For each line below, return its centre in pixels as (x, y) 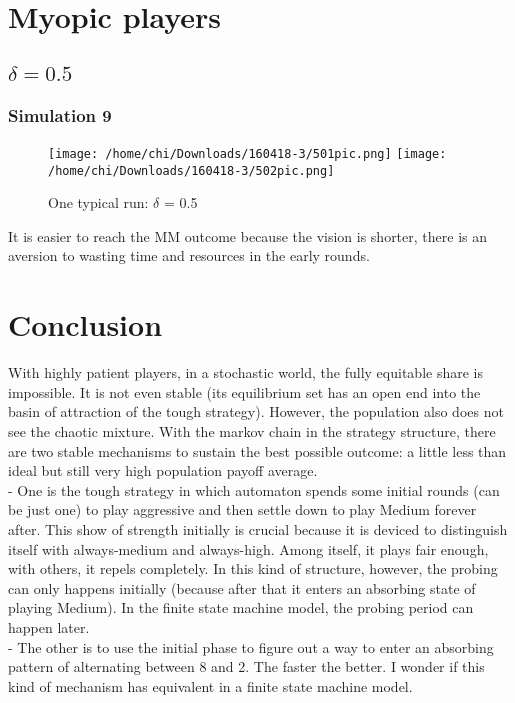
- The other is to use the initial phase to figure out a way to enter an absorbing (251, 646)
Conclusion (85, 324)
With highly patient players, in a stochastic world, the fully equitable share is (245, 372)
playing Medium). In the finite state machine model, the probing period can (241, 607)
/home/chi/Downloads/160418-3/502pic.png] (191, 170)
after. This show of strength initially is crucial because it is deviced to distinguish (258, 528)
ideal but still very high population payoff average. (163, 470)
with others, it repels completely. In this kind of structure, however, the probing (253, 568)
